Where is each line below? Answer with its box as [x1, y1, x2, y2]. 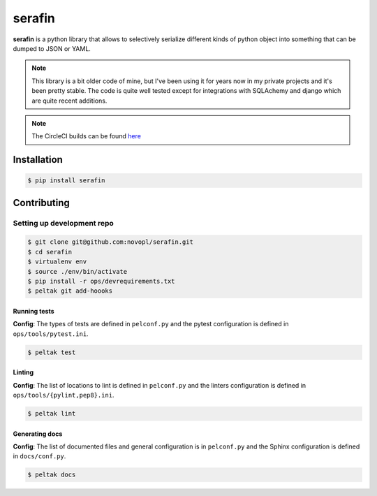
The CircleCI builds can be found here [31, 132, 141, 140]
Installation [13, 154, 63, 166]
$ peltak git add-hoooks [27, 287, 113, 295]
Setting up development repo [13, 218, 114, 228]
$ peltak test [27, 348, 76, 356]
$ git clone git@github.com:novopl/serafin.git [27, 238, 193, 246]
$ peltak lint [27, 409, 76, 418]
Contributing [13, 196, 70, 209]
